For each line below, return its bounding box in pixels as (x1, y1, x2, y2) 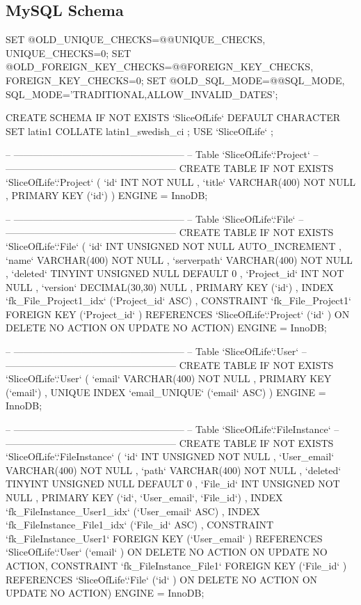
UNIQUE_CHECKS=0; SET (6, 45, 131, 60)
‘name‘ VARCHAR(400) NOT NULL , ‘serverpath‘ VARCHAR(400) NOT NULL (6, 252, 353, 267)
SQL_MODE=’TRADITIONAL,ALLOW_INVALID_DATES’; (6, 86, 278, 101)
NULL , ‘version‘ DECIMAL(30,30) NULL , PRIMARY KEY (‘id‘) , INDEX (6, 279, 334, 294)
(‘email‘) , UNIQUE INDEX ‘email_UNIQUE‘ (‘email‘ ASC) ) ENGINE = (6, 384, 326, 399)
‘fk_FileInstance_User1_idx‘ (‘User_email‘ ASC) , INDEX (6, 503, 260, 518)
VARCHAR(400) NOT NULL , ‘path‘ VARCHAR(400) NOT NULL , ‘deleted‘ (6, 462, 342, 477)
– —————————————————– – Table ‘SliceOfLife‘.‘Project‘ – (6, 147, 319, 162)
